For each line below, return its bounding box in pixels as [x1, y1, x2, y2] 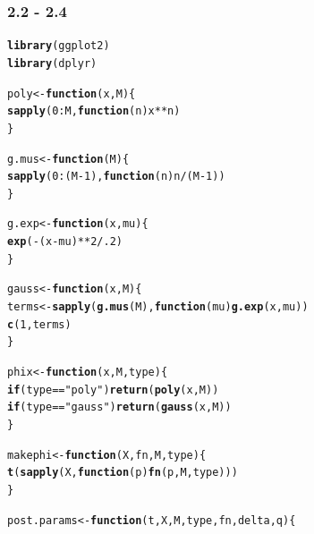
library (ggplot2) [7, 39, 110, 53]
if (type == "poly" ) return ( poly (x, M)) [7, 383, 219, 396]
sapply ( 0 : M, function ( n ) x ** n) [7, 105, 181, 118]
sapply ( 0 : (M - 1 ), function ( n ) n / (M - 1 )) [7, 170, 225, 183]
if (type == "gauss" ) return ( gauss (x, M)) [7, 401, 232, 414]
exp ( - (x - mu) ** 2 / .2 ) [7, 235, 123, 249]
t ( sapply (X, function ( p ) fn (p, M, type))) [7, 466, 238, 479]
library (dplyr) [7, 56, 98, 70]
